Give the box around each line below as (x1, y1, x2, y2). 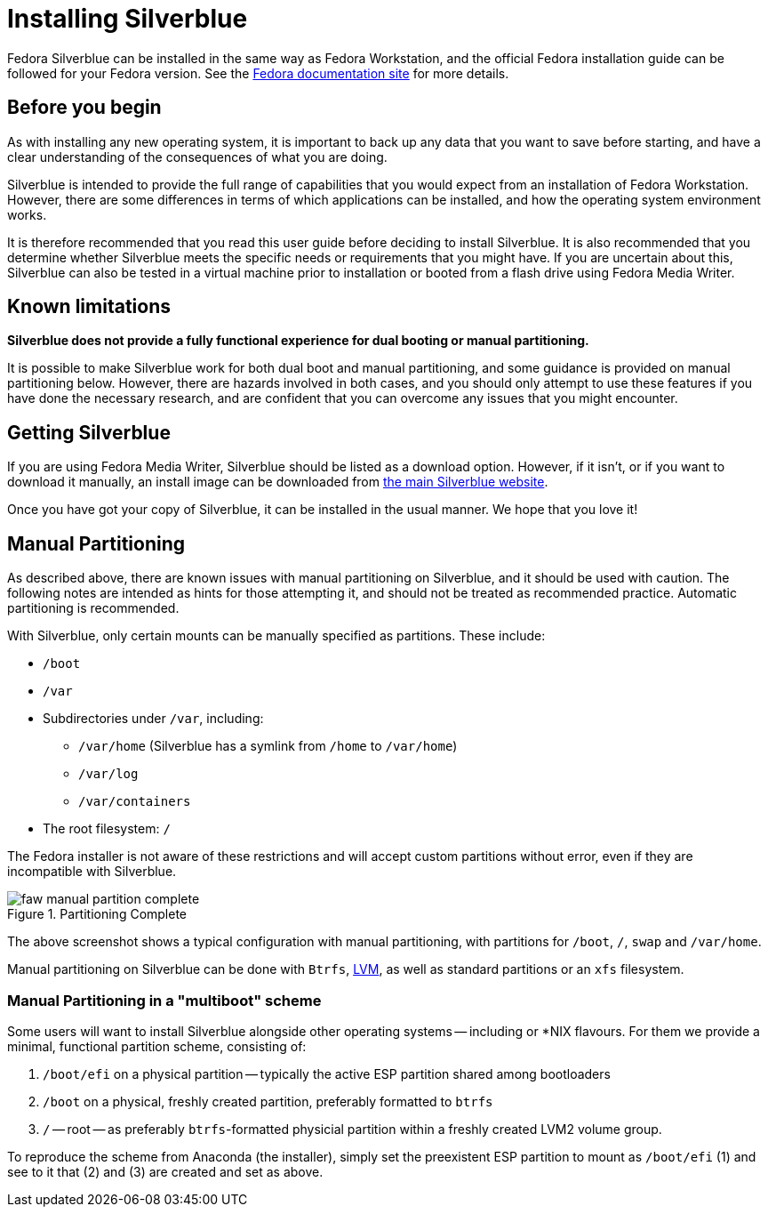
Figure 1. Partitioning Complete (7, 906, 188, 922)
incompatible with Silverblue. (7, 864, 177, 880)
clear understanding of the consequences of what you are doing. (7, 149, 388, 165)
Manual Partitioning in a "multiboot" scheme (7, 991, 322, 1009)
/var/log (78, 767, 139, 782)
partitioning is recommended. (7, 600, 180, 616)
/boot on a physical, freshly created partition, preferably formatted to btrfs (43, 1093, 493, 1109)
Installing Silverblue (7, 4, 248, 34)
